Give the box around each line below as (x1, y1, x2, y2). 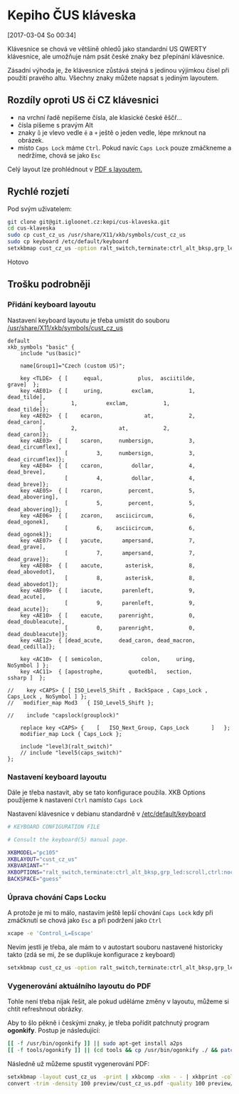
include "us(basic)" (20, 349, 81, 357)
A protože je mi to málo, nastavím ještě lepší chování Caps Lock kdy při (7, 909, 213, 917)
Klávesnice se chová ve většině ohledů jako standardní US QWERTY (7, 44, 207, 53)
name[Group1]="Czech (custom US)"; (20, 362, 126, 369)
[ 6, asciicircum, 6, (64, 524, 196, 531)
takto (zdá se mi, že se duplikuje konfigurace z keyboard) (7, 951, 176, 959)
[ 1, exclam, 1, (38, 399, 171, 407)
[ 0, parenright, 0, (64, 624, 196, 631)
